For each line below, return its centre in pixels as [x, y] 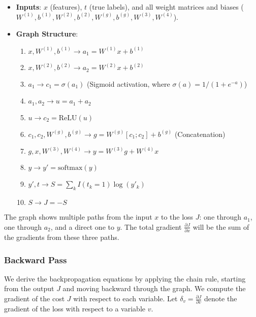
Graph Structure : [47, 34]
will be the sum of [221, 226]
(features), [66, 7]
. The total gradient [151, 226]
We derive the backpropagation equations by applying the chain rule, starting [125, 278]
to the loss [177, 217]
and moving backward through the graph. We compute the [154, 288]
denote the [220, 298]
